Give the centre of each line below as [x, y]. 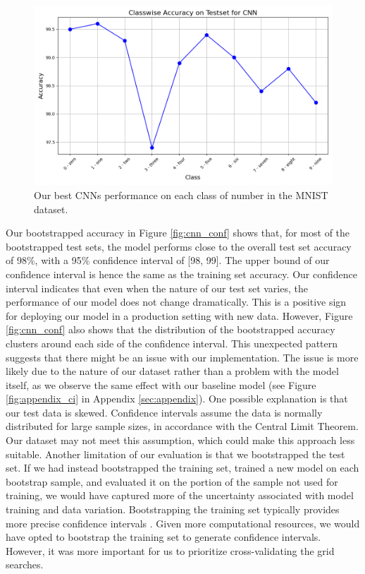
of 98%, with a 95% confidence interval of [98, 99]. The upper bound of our [168, 260]
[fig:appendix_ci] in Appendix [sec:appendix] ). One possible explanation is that [177, 399]
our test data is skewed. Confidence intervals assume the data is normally [164, 412]
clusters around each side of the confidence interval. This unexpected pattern [172, 343]
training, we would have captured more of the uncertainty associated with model [180, 495]
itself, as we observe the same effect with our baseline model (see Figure [161, 384]
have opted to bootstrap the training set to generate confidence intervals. [163, 537]
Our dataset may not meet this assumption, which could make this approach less [180, 440]
